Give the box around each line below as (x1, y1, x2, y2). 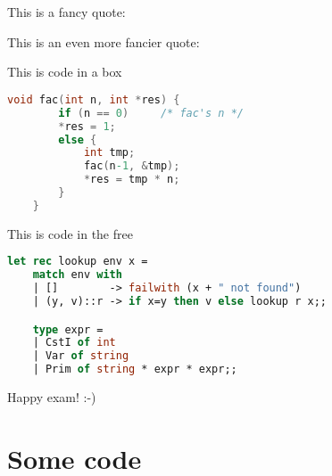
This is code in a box (7, 62, 122, 81)
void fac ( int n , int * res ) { (7, 93, 180, 106)
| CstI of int (32, 336, 116, 349)
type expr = (32, 323, 104, 336)
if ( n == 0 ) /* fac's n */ (58, 106, 244, 119)
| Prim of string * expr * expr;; (32, 363, 237, 376)
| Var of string (32, 349, 129, 363)
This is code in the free (7, 224, 133, 242)
